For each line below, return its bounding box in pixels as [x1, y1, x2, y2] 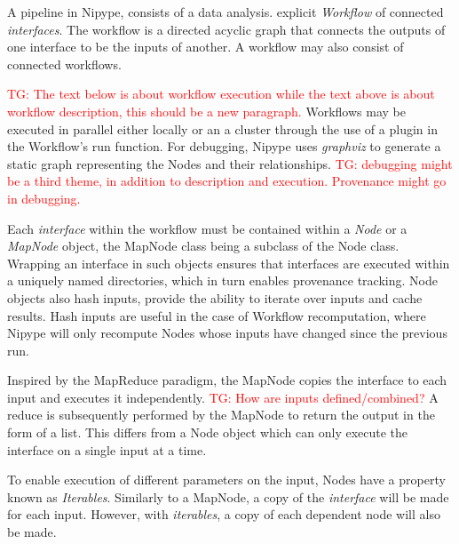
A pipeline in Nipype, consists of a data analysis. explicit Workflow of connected [7, 3, 444, 20]
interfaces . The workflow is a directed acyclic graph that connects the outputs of [7, 20, 446, 38]
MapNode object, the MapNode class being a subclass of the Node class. [7, 236, 400, 255]
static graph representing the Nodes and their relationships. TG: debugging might [7, 154, 453, 172]
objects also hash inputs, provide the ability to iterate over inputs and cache [7, 288, 423, 307]
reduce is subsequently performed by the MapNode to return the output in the [7, 405, 435, 424]
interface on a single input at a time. [7, 440, 207, 459]
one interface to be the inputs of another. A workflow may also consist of [7, 37, 404, 56]
